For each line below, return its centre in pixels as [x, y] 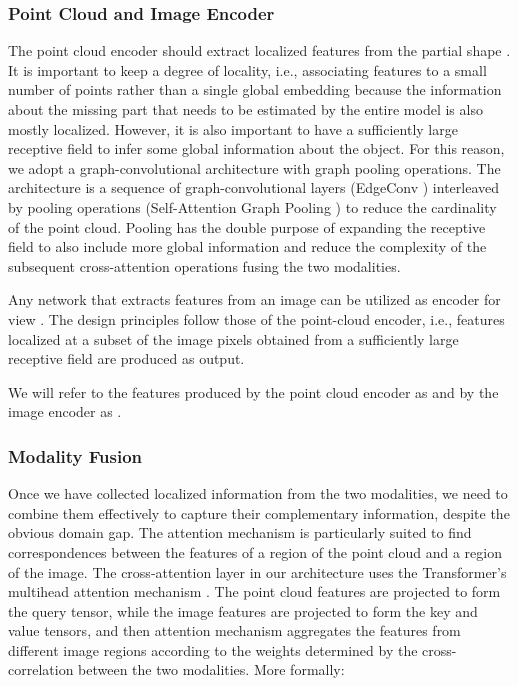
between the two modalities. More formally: [211, 669]
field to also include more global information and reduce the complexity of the [247, 246]
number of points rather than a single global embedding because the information [255, 89]
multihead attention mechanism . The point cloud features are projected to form [254, 591]
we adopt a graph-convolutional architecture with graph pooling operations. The [254, 167]
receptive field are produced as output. [126, 358]
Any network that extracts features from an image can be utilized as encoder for [254, 299]
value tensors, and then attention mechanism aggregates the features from [234, 630]
